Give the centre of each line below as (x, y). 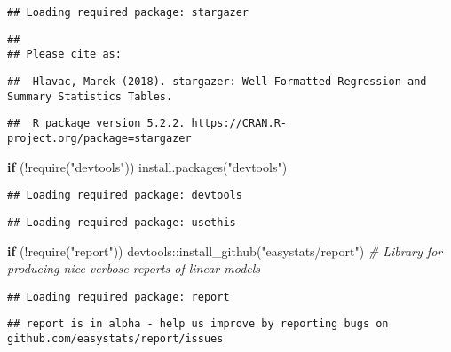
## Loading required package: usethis (122, 222)
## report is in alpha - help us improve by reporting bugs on (198, 324)
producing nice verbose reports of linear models (134, 268)
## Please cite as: (64, 55)
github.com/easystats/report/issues (115, 339)
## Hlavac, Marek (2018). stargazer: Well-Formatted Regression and (217, 81)
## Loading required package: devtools (125, 196)
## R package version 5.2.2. (96, 124)
